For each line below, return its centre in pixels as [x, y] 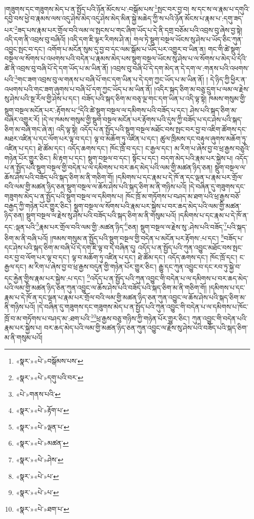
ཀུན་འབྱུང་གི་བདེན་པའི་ [220, 318]
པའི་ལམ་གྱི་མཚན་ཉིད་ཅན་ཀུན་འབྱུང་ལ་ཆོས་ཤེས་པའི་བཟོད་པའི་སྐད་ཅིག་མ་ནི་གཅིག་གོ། [106, 288]
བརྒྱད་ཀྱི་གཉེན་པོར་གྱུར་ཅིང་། [38, 205]
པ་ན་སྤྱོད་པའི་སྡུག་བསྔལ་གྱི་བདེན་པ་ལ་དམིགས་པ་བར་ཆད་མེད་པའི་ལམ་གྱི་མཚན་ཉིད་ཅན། [108, 167]
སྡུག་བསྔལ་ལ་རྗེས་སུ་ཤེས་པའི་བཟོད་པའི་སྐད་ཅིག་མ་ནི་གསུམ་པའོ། [101, 215]
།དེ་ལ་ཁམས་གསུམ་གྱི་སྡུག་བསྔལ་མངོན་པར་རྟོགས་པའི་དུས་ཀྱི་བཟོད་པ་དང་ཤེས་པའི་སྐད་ [142, 119]
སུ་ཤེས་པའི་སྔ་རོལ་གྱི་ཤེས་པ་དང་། [42, 98]
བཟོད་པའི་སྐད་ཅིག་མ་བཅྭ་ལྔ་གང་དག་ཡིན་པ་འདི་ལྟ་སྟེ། [144, 98]
